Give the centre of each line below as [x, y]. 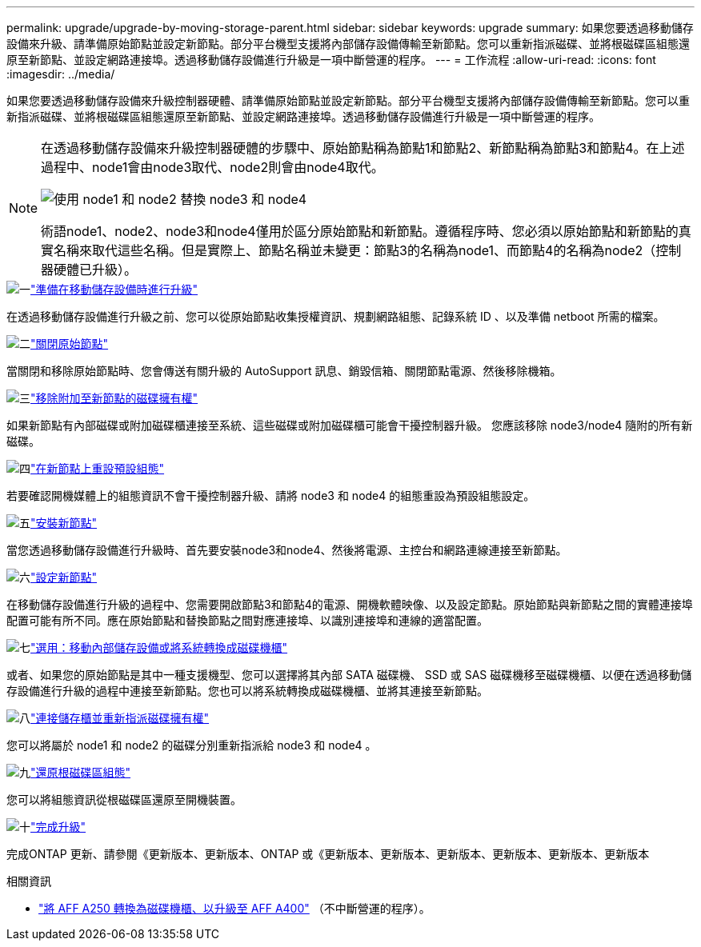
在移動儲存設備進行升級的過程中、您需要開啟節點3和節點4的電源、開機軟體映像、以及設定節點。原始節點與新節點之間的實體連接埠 [350, 604]
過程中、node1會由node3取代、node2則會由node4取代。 [212, 167]
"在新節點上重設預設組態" [98, 468]
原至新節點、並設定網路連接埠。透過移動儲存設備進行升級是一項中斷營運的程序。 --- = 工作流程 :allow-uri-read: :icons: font [331, 60]
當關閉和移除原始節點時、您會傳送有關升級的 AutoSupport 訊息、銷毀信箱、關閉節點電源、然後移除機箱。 [284, 371]
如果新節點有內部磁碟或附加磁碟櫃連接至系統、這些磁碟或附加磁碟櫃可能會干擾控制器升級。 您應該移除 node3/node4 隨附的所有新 [350, 425]
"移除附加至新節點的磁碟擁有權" [114, 398]
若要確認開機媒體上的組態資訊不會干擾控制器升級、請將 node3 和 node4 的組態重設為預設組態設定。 [271, 495]
